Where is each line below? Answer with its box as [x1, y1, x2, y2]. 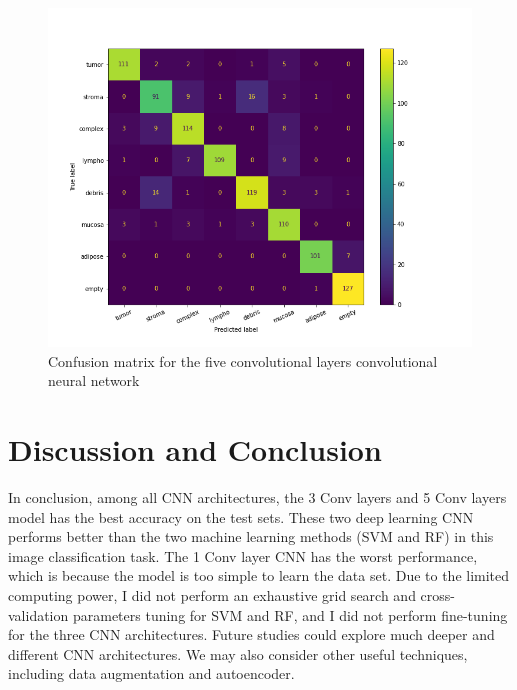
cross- [420, 585, 455, 606]
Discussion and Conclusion [8, 429, 382, 470]
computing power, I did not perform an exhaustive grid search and [8, 585, 416, 606]
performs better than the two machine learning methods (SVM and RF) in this [8, 526, 494, 547]
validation [8, 604, 69, 625]
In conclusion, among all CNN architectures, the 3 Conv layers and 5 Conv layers [8, 487, 507, 508]
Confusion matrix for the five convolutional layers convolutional [48, 350, 438, 371]
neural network [48, 370, 140, 391]
